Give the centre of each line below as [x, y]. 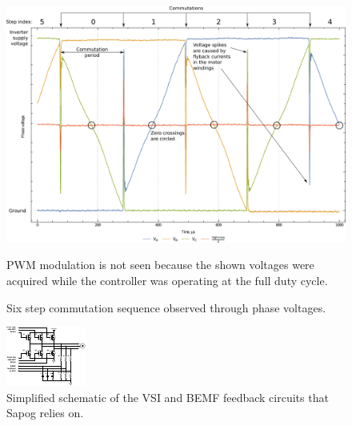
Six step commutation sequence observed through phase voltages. [166, 307]
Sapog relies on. [45, 413]
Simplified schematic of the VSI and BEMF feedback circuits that [168, 397]
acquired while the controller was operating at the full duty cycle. [167, 280]
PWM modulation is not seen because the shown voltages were [160, 265]
